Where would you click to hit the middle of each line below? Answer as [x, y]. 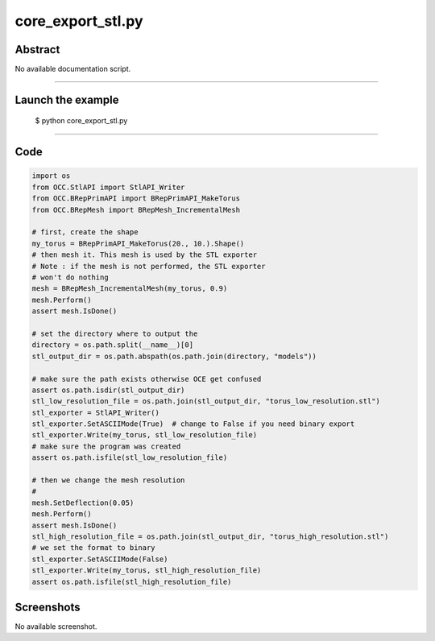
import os [51, 176]
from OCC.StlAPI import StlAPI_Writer [108, 187]
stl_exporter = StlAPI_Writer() [96, 412]
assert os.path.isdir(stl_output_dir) [108, 390]
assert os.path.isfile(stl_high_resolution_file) [132, 581]
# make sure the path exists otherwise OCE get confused [147, 379]
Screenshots [48, 607]
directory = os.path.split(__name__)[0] [112, 345]
